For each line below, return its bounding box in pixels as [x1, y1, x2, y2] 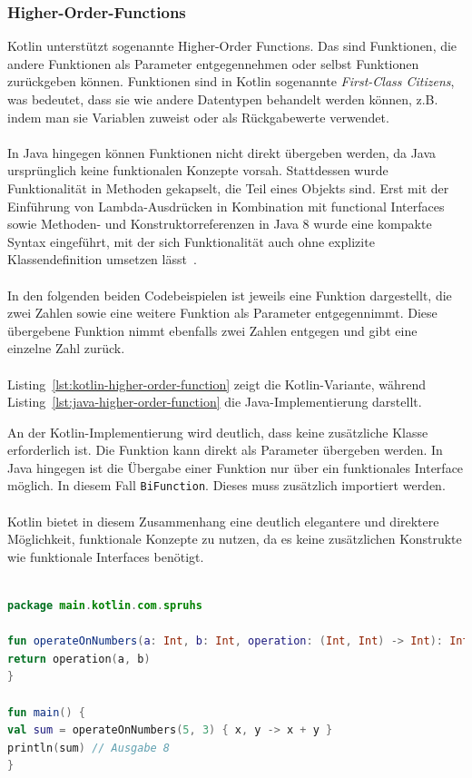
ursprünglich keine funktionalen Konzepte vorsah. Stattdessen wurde [7, 161, 388, 180]
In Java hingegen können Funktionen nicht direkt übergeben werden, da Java [7, 143, 437, 162]
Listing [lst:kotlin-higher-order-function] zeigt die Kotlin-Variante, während [7, 374, 427, 393]
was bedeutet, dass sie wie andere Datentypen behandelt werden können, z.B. [7, 90, 438, 108]
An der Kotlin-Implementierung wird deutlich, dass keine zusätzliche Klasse [7, 422, 428, 441]
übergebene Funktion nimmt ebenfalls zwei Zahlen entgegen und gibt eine [7, 320, 418, 340]
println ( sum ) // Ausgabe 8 [7, 741, 171, 754]
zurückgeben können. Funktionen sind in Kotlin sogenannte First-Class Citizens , [7, 72, 455, 91]
